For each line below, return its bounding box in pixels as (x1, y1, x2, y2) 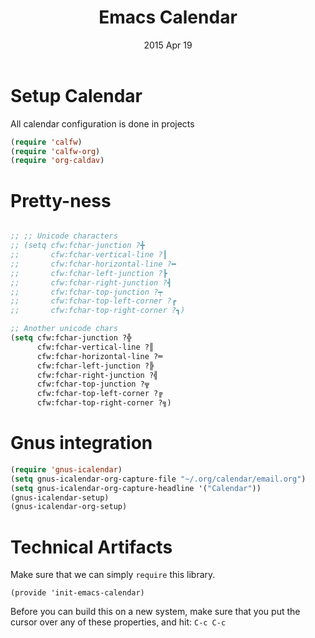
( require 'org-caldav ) (10, 156, 105, 166)
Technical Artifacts (10, 536, 173, 558)
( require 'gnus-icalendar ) (10, 464, 123, 475)
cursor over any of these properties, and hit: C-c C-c (10, 616, 227, 628)
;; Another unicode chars (10, 324, 118, 334)
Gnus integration (10, 432, 153, 455)
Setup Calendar (10, 84, 143, 107)
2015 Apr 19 (143, 39, 193, 51)
